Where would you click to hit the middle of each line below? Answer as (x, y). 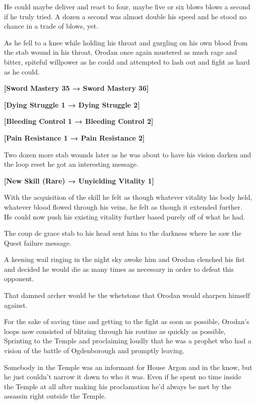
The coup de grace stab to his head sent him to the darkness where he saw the (123, 233)
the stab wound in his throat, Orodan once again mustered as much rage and (121, 52)
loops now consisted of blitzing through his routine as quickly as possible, (115, 331)
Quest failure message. (38, 242)
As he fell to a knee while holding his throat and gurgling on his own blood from (126, 42)
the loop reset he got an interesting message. (71, 164)
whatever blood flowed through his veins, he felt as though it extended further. (123, 206)
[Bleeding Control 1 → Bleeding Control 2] (79, 121)
